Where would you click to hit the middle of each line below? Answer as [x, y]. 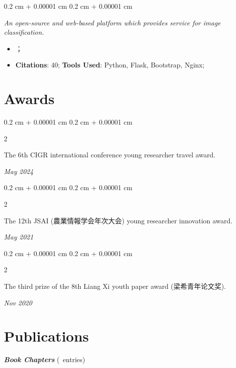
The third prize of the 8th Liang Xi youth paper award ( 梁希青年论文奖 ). [115, 286]
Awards [29, 98]
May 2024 [19, 171]
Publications [46, 336]
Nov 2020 [18, 302]
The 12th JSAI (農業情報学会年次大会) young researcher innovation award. [118, 220]
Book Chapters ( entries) [45, 359]
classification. [24, 32]
